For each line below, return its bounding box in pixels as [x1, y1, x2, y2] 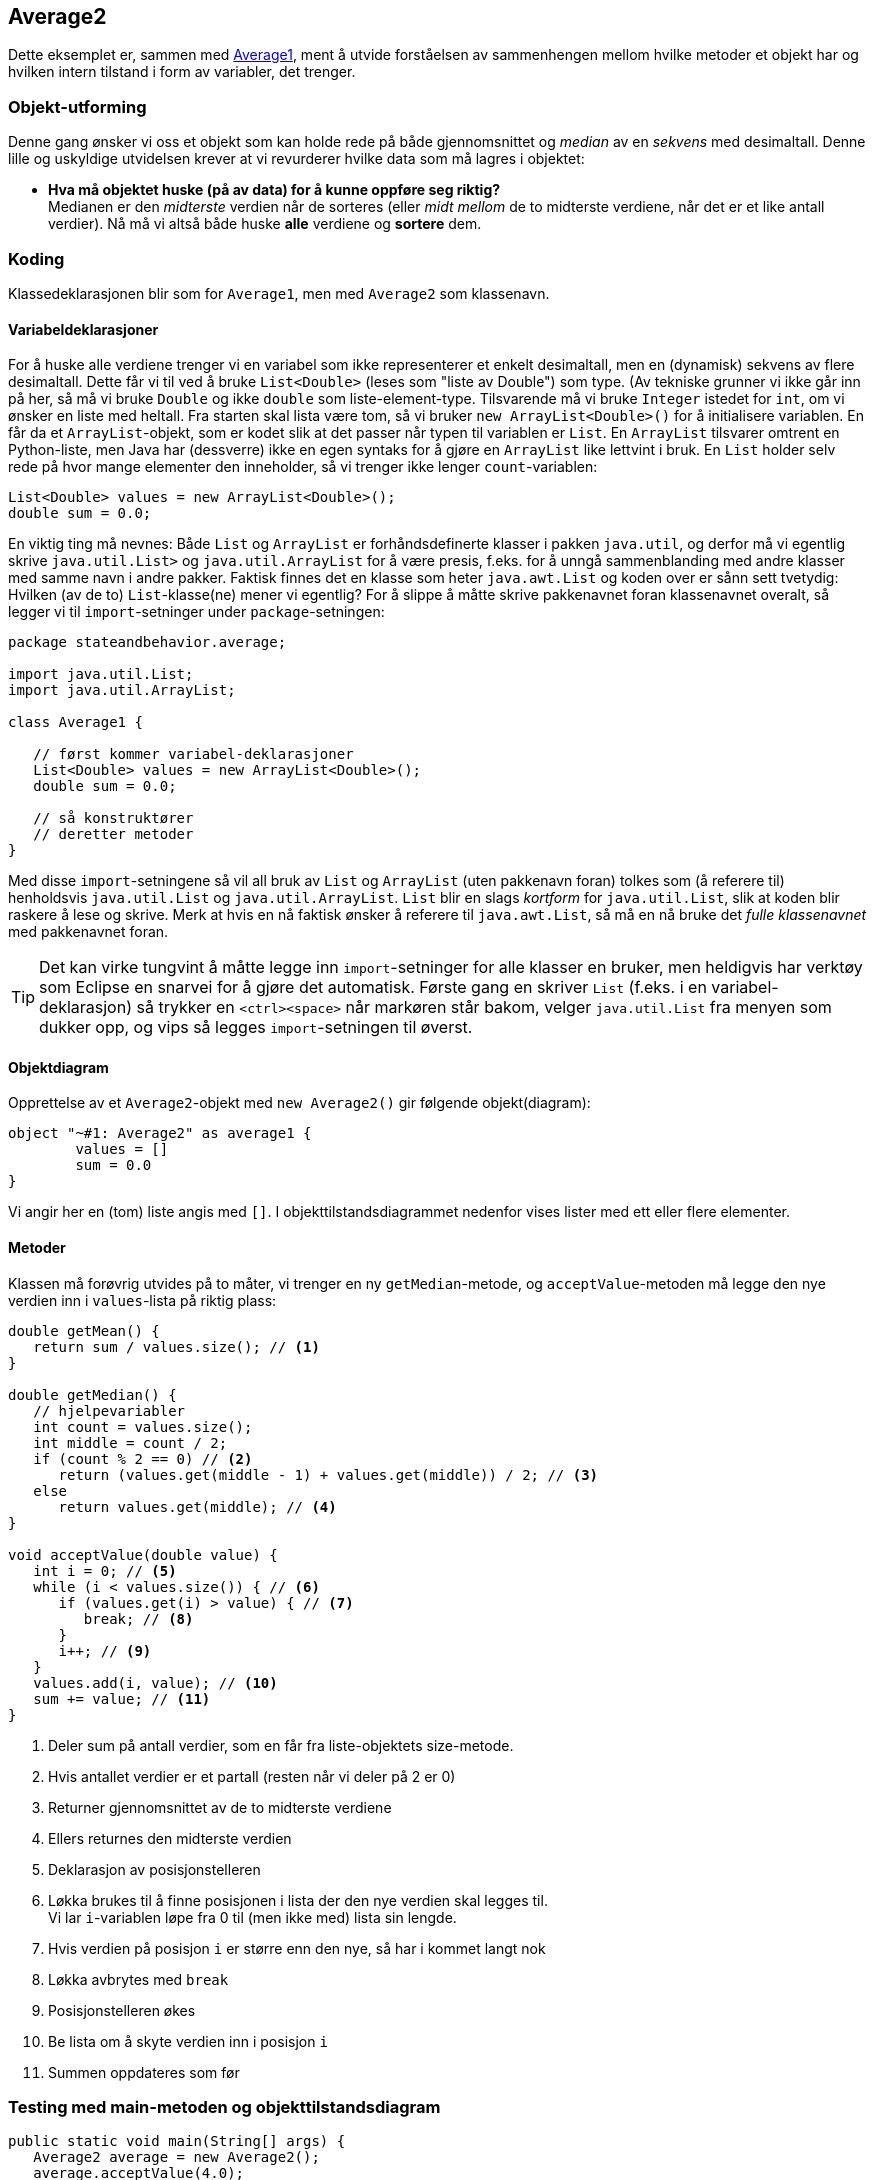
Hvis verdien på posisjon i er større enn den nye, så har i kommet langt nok [48, 1939, 546, 1957]
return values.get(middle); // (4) [58, 1498, 337, 1515]
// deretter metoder [33, 826, 194, 843]
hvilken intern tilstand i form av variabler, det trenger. [8, 63, 356, 81]
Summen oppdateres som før [48, 2063, 240, 2081]
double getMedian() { [8, 1386, 177, 1403]
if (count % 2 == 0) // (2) [33, 1450, 253, 1467]
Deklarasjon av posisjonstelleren [48, 1860, 261, 1878]
